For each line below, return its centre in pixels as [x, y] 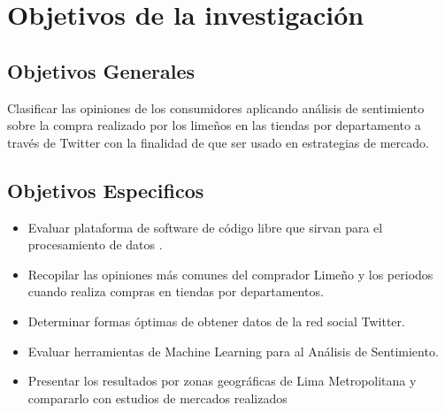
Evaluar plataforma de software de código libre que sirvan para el [205, 227]
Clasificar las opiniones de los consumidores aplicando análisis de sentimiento [216, 107]
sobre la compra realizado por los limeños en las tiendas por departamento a [214, 125]
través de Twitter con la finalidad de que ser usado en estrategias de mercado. [218, 142]
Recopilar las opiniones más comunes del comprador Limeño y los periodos [230, 274]
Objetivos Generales [101, 70]
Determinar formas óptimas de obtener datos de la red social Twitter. [216, 321]
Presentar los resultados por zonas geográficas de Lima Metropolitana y [222, 381]
